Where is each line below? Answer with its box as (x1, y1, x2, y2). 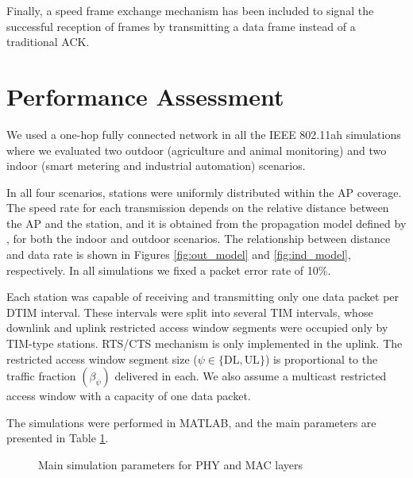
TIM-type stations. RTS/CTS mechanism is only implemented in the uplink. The (6, 335, 403, 352)
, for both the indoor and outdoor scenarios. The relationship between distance (6, 230, 391, 247)
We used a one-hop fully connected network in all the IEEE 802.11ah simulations (6, 125, 401, 142)
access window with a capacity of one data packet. (6, 387, 251, 404)
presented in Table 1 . (6, 430, 109, 446)
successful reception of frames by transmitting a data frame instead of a (6, 17, 356, 34)
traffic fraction (6, 368, 76, 384)
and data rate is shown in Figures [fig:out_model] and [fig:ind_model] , (6, 246, 351, 263)
